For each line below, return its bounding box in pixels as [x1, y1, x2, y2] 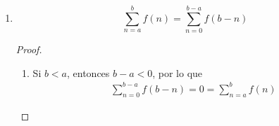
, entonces [67, 65, 110, 80]
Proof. [15, 42, 42, 57]
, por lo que [152, 65, 203, 80]
